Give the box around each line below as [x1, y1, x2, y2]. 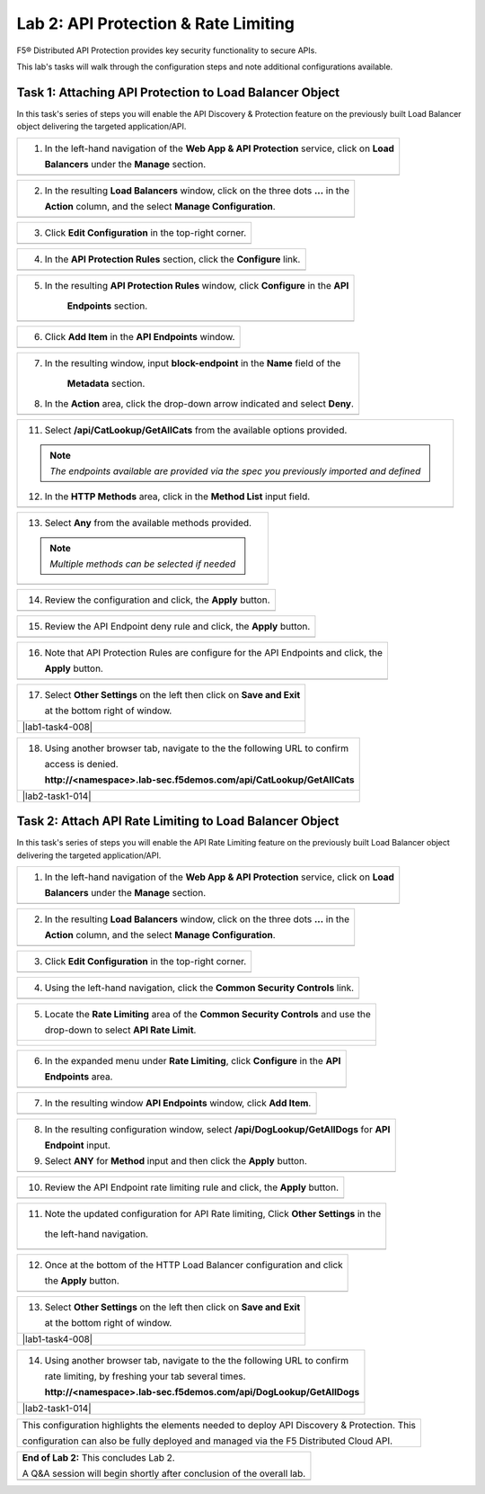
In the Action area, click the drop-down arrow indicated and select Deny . [44, 397, 355, 409]
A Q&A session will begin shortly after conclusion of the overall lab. [22, 1467, 306, 1480]
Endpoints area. [44, 1070, 113, 1083]
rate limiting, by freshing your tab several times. [44, 1370, 246, 1382]
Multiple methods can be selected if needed [49, 558, 236, 570]
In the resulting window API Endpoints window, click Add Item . [44, 1096, 312, 1109]
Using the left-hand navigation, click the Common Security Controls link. [44, 981, 355, 994]
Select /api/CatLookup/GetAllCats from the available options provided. [44, 424, 348, 436]
